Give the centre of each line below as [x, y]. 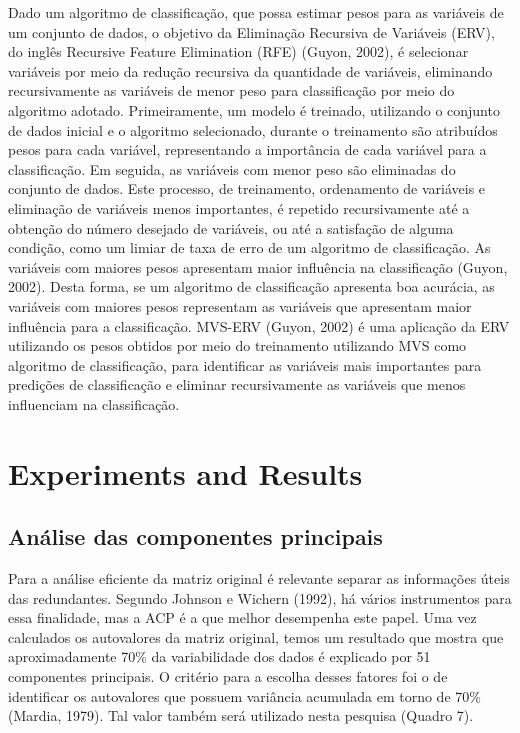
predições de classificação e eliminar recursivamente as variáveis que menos [237, 384]
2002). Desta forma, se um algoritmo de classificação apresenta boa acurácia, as [251, 286]
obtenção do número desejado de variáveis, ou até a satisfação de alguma [231, 227]
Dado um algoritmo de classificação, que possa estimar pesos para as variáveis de [256, 12]
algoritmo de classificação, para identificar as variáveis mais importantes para [245, 364]
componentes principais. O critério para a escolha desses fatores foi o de [228, 676]
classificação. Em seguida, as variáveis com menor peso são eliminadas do [232, 168]
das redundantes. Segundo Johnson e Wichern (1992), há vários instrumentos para [260, 597]
